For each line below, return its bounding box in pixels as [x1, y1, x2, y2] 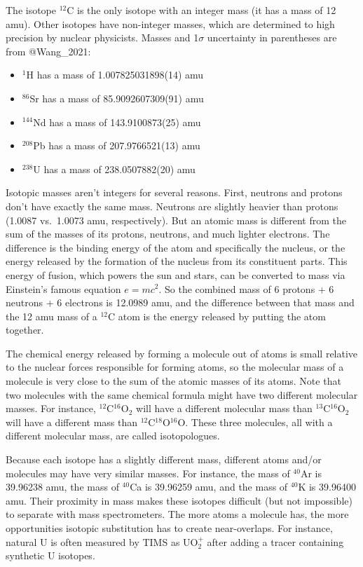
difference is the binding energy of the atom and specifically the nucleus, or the [6, 240, 345, 254]
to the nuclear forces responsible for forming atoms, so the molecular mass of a [6, 360, 344, 374]
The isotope [6, 3, 57, 17]
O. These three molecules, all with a [177, 414, 333, 429]
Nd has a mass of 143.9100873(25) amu [33, 114, 201, 129]
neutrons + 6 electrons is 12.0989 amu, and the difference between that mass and [6, 295, 355, 310]
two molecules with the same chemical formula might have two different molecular [6, 387, 358, 402]
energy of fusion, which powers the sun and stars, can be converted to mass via [6, 267, 345, 282]
